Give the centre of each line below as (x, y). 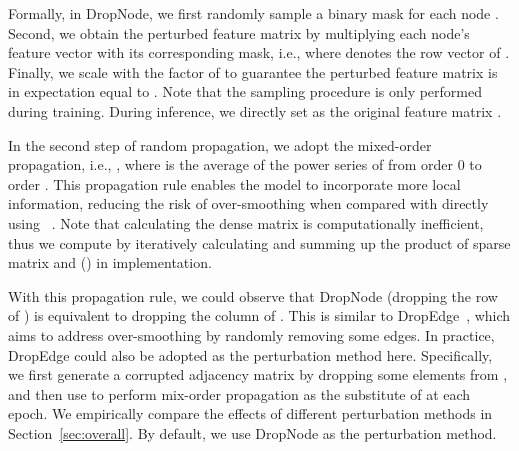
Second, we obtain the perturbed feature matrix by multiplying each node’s (239, 32)
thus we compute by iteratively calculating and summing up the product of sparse (259, 242)
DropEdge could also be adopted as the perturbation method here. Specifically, (250, 354)
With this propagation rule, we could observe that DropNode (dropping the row (253, 295)
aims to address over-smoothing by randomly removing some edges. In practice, (251, 334)
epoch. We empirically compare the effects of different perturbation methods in (250, 413)
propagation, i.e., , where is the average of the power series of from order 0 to (245, 164)
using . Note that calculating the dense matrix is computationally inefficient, (246, 222)
